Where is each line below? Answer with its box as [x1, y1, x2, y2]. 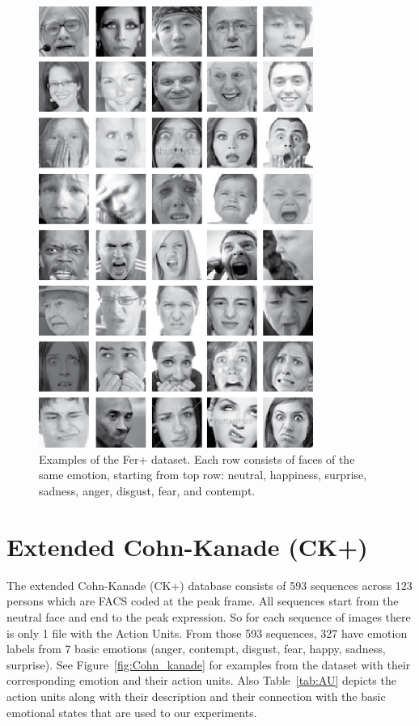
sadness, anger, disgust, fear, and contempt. [39, 482, 256, 499]
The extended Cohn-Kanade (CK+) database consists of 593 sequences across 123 [6, 576, 413, 593]
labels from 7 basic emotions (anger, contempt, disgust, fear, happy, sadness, [6, 640, 386, 657]
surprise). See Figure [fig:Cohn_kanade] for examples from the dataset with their [6, 656, 411, 673]
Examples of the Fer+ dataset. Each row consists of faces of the [39, 450, 355, 467]
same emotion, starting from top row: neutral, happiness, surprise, [39, 466, 367, 483]
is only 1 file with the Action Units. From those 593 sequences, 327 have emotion [6, 624, 408, 641]
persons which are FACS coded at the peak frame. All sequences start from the [6, 592, 399, 609]
